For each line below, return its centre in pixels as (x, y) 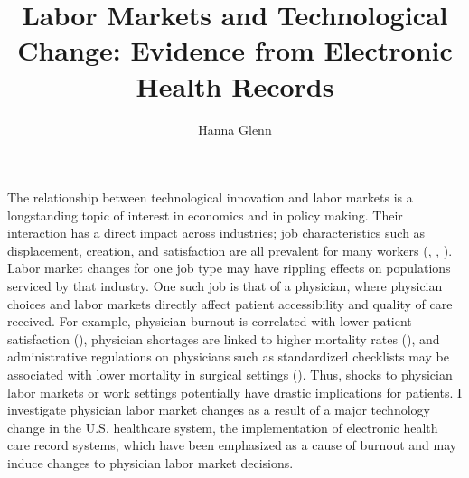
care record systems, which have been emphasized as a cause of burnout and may (232, 445)
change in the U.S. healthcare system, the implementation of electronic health (223, 427)
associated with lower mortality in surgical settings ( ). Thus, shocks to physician (230, 375)
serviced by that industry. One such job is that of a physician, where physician (225, 286)
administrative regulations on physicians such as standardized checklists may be (228, 356)
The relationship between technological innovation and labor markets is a (210, 197)
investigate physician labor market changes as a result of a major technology (219, 410)
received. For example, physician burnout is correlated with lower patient (210, 321)
